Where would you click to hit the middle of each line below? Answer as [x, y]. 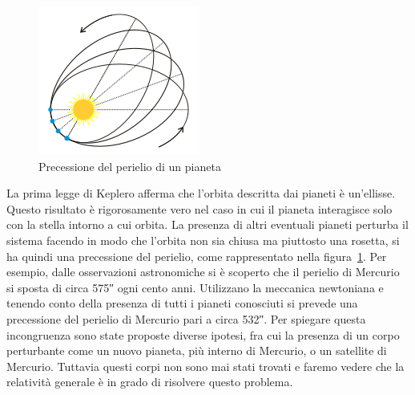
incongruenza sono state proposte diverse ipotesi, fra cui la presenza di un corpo [203, 334]
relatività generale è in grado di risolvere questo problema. [150, 382]
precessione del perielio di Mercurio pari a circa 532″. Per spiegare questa [186, 318]
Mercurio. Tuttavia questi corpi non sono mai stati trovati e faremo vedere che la [205, 366]
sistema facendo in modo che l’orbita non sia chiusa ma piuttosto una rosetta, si [203, 240]
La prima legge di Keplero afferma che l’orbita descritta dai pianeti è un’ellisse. [201, 193]
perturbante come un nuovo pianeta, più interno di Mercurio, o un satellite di [197, 350]
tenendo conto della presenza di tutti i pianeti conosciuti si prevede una [182, 303]
